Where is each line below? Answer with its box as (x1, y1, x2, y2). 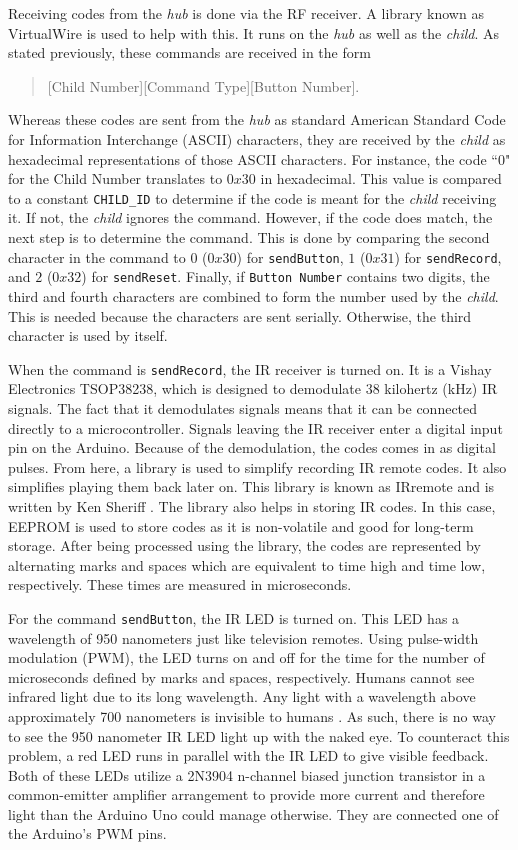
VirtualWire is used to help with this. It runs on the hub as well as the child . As (8, 22, 500, 43)
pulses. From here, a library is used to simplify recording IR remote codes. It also (8, 456, 507, 477)
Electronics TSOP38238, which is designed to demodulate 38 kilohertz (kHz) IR (8, 378, 498, 399)
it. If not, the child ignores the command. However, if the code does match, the (8, 207, 493, 228)
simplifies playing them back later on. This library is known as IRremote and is (8, 476, 495, 497)
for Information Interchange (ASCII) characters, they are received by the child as (8, 128, 506, 149)
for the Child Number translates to (8, 168, 223, 189)
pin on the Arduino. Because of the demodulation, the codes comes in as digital (8, 437, 496, 458)
